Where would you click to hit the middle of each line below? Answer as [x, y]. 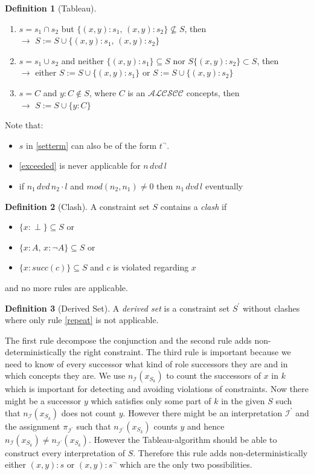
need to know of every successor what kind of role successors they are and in [146, 363]
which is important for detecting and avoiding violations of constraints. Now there [157, 389]
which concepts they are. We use [65, 375]
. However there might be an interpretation [203, 412]
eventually [224, 185]
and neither [82, 60]
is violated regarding [151, 267]
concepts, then [213, 92]
